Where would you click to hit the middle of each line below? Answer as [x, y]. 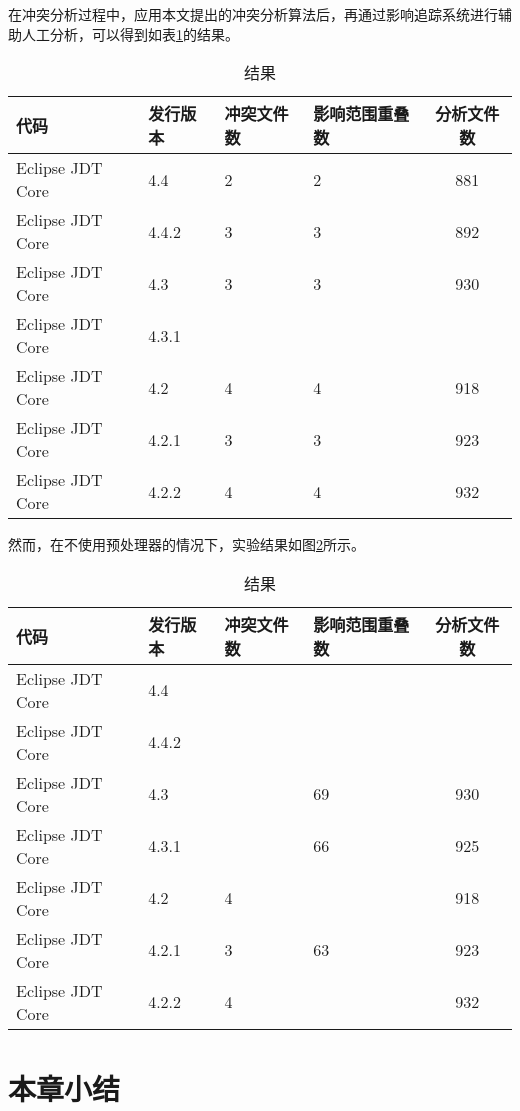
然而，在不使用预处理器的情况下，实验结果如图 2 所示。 [186, 544]
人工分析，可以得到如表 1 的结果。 [130, 33]
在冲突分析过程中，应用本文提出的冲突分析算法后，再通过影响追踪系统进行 [253, 14]
